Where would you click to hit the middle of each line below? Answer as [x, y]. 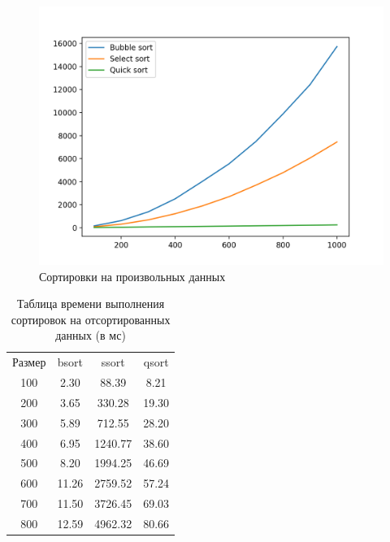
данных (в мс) [91, 335]
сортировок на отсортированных [91, 319]
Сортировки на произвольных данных [132, 276]
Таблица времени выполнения [91, 304]
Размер [29, 362]
